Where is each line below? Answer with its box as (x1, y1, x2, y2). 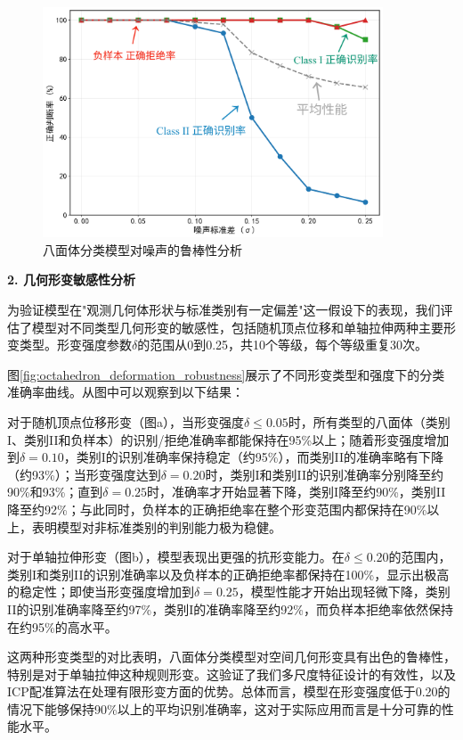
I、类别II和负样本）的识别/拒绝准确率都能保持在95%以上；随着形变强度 (7, 430, 425, 448)
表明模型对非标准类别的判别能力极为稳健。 (31, 517, 281, 536)
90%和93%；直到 (7, 482, 103, 501)
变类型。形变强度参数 (7, 335, 132, 354)
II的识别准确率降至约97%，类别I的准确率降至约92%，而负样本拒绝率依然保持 (7, 599, 453, 618)
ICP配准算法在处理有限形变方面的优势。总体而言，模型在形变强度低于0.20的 (7, 682, 451, 701)
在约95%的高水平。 (7, 617, 118, 636)
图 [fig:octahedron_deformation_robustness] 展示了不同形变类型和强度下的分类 (7, 365, 445, 383)
